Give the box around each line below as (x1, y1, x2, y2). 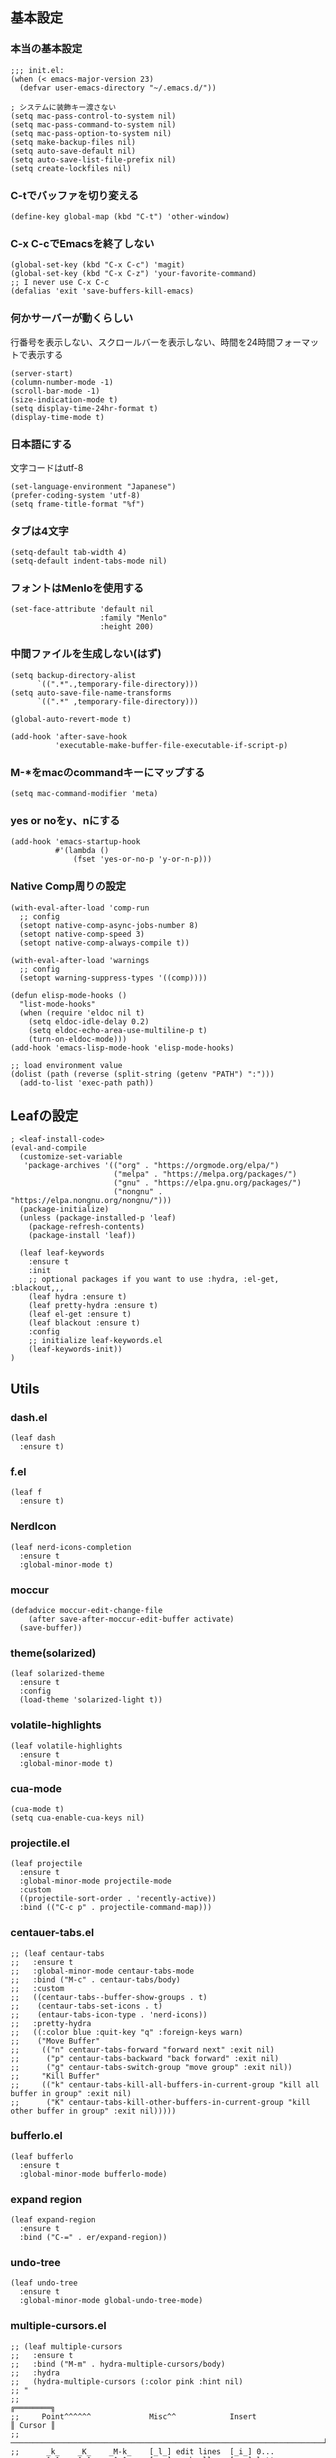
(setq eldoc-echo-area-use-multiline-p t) (28, 1025, 208, 1035)
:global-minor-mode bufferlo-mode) (19, 2169, 168, 2179)
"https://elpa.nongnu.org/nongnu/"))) (10, 1196, 172, 1206)
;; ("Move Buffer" (10, 2036, 101, 2046)
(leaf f (10, 1488, 43, 1498)
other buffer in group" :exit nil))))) (10, 2106, 177, 2116)
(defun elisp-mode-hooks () (10, 990, 128, 1000)
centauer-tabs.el (10, 1926, 95, 1940)
